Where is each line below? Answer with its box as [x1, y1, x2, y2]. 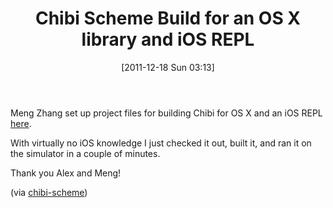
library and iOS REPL [81, 28, 255, 51]
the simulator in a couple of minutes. [10, 147, 161, 159]
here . [10, 117, 32, 129]
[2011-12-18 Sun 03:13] [121, 61, 215, 73]
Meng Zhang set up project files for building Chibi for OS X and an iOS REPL [10, 107, 323, 119]
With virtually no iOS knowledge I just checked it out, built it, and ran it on [10, 137, 312, 149]
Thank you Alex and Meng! [10, 167, 122, 179]
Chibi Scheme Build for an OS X [34, 7, 302, 30]
